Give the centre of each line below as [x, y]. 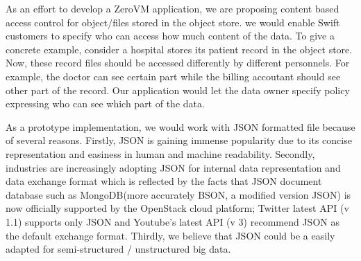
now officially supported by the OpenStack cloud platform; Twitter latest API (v [177, 208]
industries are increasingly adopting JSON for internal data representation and [173, 167]
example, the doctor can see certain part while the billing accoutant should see [173, 76]
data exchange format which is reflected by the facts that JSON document [164, 181]
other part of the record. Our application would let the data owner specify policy [178, 90]
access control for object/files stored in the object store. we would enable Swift [173, 22]
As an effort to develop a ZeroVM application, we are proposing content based [173, 8]
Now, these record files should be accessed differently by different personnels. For [178, 63]
